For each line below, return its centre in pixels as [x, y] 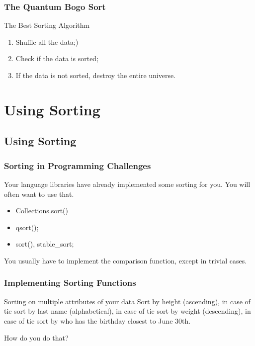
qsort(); [27, 227]
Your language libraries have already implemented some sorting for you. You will [127, 184]
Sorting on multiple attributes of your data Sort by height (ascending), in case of [127, 301]
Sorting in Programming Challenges [78, 165]
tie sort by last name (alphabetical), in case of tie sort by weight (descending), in [127, 311]
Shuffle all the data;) [47, 42]
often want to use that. [39, 194]
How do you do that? [36, 337]
